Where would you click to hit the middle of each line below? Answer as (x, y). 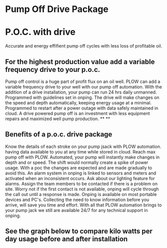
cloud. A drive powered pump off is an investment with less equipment (78, 113)
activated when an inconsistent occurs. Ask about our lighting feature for (80, 178)
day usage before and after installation (67, 239)
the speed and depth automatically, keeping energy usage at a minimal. (79, 102)
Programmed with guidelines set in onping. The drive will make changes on (82, 97)
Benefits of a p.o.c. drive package (59, 134)
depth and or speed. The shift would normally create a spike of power (77, 162)
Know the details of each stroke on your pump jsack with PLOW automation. (83, 146)
